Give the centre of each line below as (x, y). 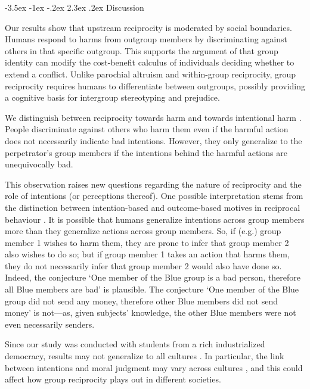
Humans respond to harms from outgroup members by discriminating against (146, 39)
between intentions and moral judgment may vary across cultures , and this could (154, 367)
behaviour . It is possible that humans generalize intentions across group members (155, 219)
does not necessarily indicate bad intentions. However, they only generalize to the (154, 140)
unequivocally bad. (39, 164)
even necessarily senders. (50, 324)
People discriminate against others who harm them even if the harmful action (147, 129)
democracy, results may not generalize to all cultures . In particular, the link (145, 356)
